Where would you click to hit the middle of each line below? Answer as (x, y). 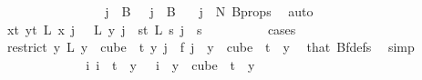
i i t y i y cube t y (170, 64)
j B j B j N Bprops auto (209, 11)
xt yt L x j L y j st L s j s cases (151, 29)
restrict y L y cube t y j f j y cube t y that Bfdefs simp (211, 47)
